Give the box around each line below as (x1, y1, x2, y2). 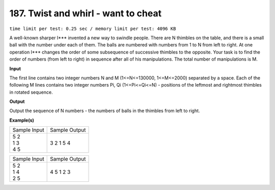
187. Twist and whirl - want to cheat (9, 8, 162, 19)
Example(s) (9, 117, 34, 123)
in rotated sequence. (9, 89, 53, 95)
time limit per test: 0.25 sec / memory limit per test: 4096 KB (9, 25, 176, 32)
